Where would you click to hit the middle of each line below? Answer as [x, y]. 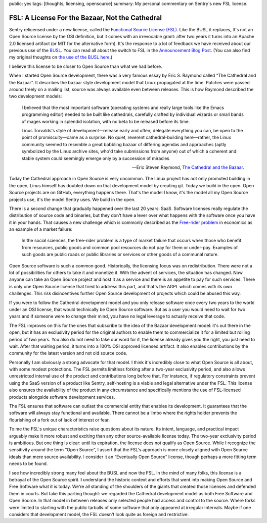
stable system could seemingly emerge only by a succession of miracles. [96, 158]
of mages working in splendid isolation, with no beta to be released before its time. [106, 121]
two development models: [36, 96]
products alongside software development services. [62, 397]
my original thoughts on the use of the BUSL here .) [61, 57]
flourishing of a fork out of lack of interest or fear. [59, 420]
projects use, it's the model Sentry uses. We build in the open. [72, 199]
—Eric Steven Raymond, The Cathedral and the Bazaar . [188, 167]
